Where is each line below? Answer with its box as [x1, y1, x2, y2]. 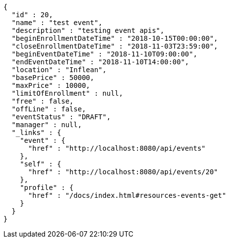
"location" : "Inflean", [11, 66, 107, 74]
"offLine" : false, [11, 105, 86, 113]
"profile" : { [20, 184, 74, 191]
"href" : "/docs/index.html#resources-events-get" [28, 191, 227, 199]
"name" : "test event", [11, 19, 103, 27]
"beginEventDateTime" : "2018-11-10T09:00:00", [11, 50, 198, 58]
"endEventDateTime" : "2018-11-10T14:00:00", [11, 58, 189, 66]
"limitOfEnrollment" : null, [11, 89, 123, 97]
